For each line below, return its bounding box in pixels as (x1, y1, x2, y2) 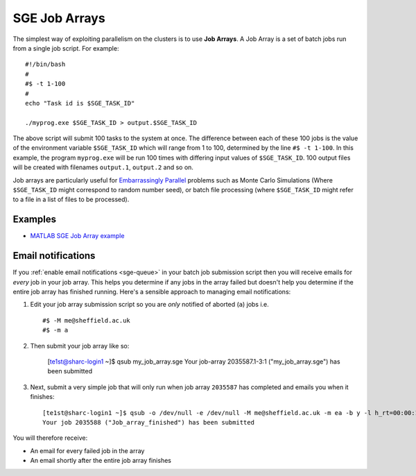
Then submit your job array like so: (30, 341, 130, 350)
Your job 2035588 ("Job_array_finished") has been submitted (42, 418, 254, 426)
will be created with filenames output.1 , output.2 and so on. (12, 163, 194, 171)
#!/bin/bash (25, 60, 66, 69)
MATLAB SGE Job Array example (30, 232, 125, 240)
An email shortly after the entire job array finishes (30, 457, 171, 465)
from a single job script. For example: (12, 44, 119, 52)
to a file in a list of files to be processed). (12, 195, 130, 204)
